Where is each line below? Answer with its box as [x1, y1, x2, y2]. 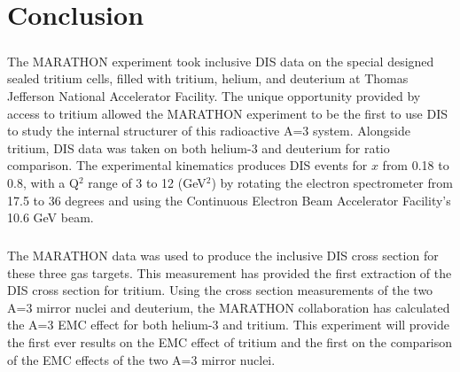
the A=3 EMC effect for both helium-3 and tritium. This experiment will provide [7, 315, 449, 334]
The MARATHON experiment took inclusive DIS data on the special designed [7, 51, 434, 70]
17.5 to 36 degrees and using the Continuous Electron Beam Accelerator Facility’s [7, 190, 451, 209]
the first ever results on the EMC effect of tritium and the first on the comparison [7, 333, 453, 352]
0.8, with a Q [7, 173, 79, 191]
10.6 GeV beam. [7, 208, 94, 227]
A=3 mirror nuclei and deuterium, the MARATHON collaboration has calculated [7, 298, 450, 316]
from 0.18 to [382, 156, 449, 174]
